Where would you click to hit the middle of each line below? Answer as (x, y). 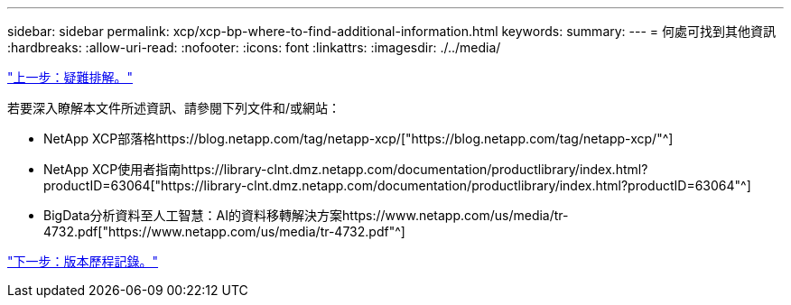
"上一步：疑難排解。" (70, 77)
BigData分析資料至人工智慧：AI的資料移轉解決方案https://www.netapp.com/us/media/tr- (306, 215)
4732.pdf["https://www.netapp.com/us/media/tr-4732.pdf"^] (224, 231)
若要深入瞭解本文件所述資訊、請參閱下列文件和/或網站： (174, 108)
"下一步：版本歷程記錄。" (83, 261)
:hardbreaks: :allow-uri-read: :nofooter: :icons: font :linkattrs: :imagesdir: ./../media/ (254, 47)
